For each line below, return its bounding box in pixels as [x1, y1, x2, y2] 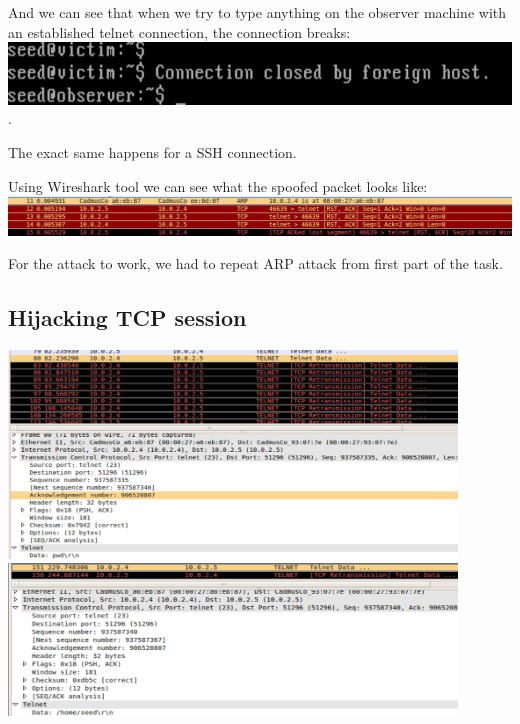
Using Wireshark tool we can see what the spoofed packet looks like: [8, 175, 428, 196]
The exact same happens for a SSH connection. [8, 141, 297, 162]
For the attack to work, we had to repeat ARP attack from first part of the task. [8, 253, 503, 274]
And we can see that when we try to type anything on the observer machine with [8, 2, 507, 22]
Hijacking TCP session [8, 302, 247, 333]
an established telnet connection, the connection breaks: [8, 21, 351, 42]
